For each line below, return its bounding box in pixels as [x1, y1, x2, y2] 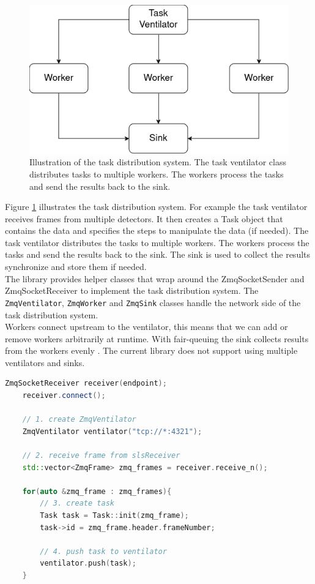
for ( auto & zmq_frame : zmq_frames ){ [22, 487, 172, 496]
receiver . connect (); [22, 391, 106, 400]
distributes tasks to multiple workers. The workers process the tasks [29, 167, 284, 180]
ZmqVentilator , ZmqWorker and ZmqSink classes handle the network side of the [5, 296, 301, 309]
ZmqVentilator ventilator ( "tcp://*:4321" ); [22, 427, 202, 436]
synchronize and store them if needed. [5, 260, 147, 273]
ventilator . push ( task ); [40, 559, 136, 568]
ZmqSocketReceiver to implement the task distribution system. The [5, 284, 259, 297]
